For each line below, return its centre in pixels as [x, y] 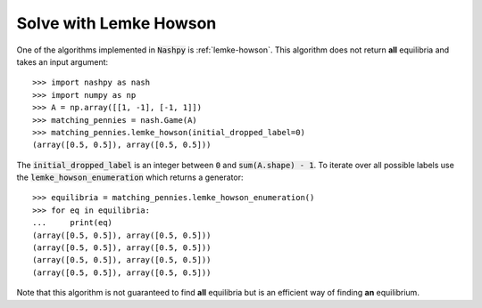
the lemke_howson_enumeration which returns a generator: [130, 177]
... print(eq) [73, 223]
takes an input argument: [62, 61]
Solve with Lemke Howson [116, 23]
